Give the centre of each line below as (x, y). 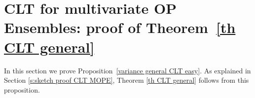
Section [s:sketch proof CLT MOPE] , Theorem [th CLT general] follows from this (127, 80)
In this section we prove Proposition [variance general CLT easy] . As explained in (127, 70)
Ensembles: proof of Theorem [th (120, 27)
